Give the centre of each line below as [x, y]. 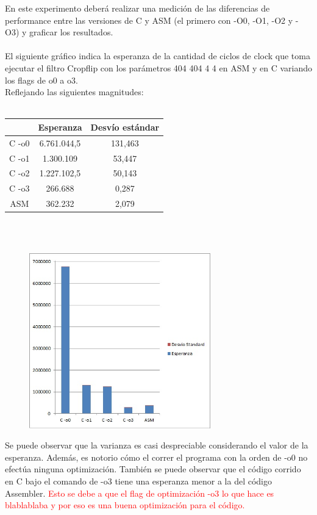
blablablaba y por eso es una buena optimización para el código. [125, 505]
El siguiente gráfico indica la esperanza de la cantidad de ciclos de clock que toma [158, 56]
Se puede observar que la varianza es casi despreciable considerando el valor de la [157, 445]
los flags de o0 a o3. [41, 80]
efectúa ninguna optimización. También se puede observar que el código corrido [153, 469]
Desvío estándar [125, 127]
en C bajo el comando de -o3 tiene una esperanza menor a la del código [139, 481]
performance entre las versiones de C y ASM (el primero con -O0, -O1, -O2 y [149, 20]
